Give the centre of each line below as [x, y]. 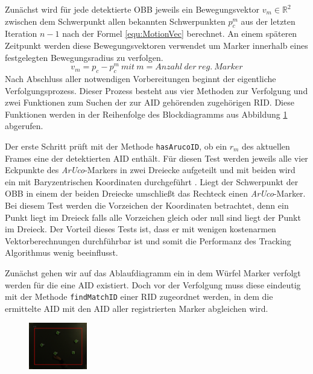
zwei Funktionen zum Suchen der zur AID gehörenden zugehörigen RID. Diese [150, 102]
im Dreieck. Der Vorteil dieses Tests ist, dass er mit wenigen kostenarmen [141, 229]
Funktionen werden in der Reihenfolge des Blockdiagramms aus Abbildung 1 [146, 114]
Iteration [21, 33]
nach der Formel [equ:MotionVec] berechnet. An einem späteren [180, 33]
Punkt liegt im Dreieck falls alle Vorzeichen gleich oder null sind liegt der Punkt [153, 217]
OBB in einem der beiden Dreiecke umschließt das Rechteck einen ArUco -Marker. [155, 193]
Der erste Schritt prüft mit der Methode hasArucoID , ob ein [116, 146]
